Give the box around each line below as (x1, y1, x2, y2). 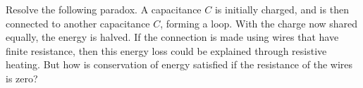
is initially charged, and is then (214, 2, 349, 16)
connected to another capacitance (6, 15, 150, 30)
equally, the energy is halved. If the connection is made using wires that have (6, 30, 339, 44)
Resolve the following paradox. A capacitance (6, 2, 202, 16)
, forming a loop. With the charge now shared (160, 15, 358, 30)
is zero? (6, 70, 38, 85)
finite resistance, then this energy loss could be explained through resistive (6, 43, 327, 58)
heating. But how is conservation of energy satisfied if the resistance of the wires (6, 57, 353, 72)
